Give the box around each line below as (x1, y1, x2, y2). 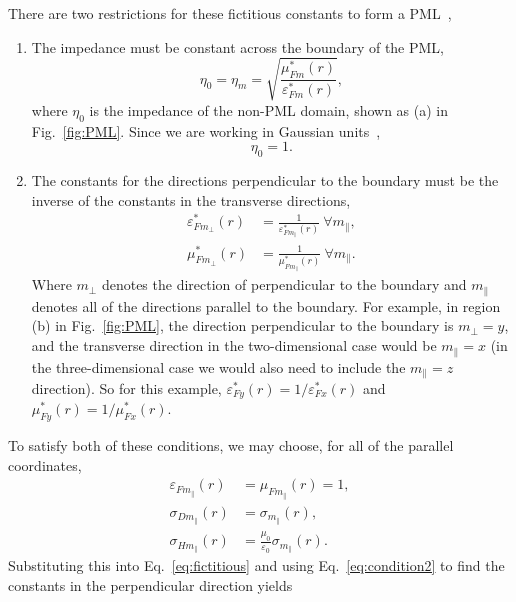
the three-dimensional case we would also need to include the (31, 356, 406, 377)
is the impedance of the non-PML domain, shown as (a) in (89, 99, 448, 120)
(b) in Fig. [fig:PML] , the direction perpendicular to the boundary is (31, 315, 454, 336)
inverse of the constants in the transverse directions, (31, 189, 351, 210)
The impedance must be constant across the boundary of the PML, (31, 36, 445, 57)
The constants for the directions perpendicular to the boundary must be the (31, 169, 499, 190)
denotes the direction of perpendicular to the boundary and (101, 274, 467, 295)
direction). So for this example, (31, 377, 222, 398)
